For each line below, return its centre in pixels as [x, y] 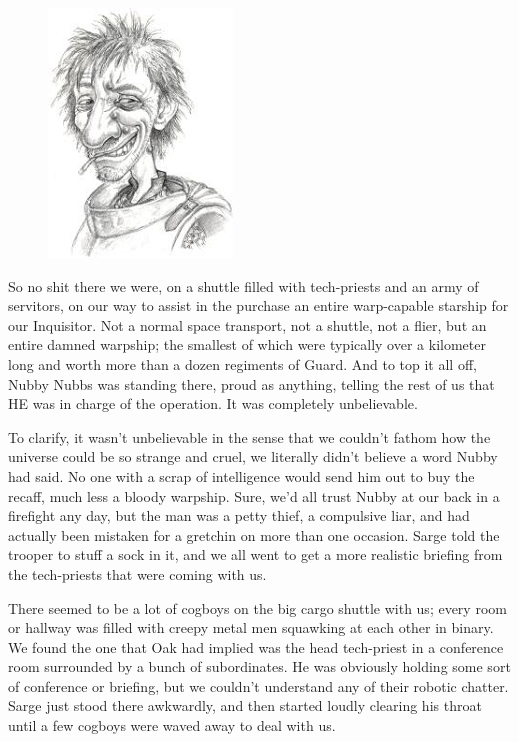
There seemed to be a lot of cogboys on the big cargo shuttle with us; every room [257, 607]
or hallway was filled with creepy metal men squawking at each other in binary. [251, 627]
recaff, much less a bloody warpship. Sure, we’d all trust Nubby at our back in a [254, 495]
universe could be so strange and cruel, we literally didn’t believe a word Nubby [253, 456]
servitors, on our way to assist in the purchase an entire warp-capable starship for [258, 305]
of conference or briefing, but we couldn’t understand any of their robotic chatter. [258, 685]
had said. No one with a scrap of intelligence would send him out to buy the [241, 475]
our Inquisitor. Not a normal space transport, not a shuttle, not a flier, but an [247, 324]
